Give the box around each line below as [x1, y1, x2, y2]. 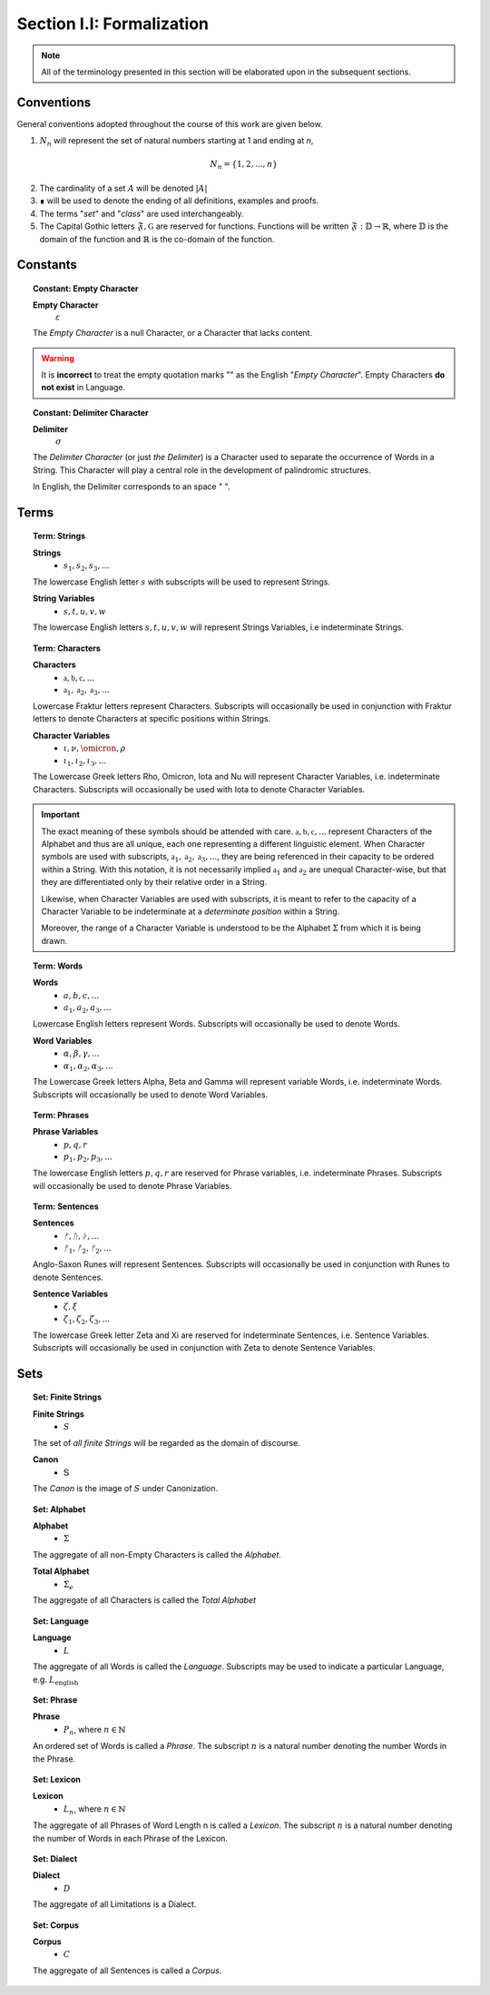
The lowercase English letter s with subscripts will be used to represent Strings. [33, 576, 331, 587]
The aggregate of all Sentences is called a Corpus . [33, 1965, 222, 1976]
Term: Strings [33, 531, 86, 542]
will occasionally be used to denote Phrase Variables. [33, 1180, 232, 1191]
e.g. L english [33, 1674, 79, 1687]
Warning [41, 352, 74, 363]
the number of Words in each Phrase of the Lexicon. [33, 1833, 229, 1843]
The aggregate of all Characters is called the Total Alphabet [33, 1595, 257, 1606]
